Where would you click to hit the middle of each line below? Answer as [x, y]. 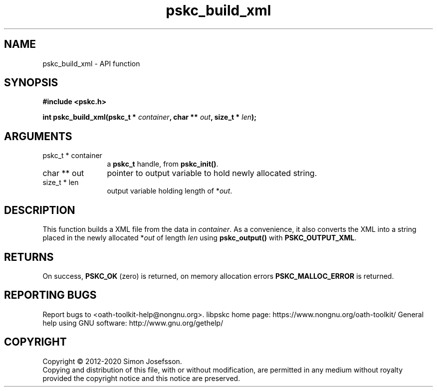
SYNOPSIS [31, 83]
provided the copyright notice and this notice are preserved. [141, 378]
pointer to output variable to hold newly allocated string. [212, 173]
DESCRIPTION [40, 210]
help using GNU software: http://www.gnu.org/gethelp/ [133, 323]
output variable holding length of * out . [170, 191]
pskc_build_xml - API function [91, 63]
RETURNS [29, 257]
